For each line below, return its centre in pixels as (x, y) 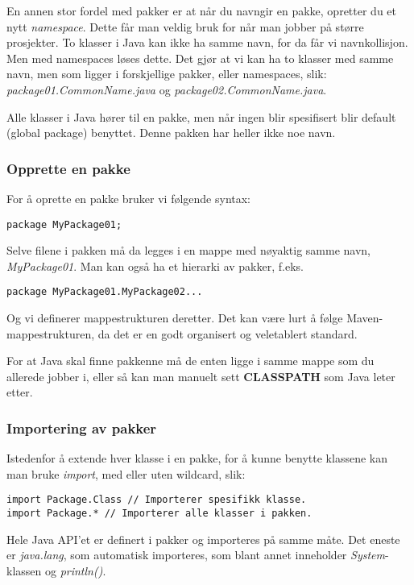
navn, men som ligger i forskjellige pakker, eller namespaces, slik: (167, 74)
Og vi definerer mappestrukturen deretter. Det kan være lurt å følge (175, 318)
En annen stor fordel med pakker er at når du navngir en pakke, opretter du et (202, 10)
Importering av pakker (82, 427)
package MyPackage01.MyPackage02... (105, 292)
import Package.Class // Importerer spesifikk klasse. (157, 500)
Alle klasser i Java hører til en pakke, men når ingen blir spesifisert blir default (201, 116)
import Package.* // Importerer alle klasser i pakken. (159, 514)
